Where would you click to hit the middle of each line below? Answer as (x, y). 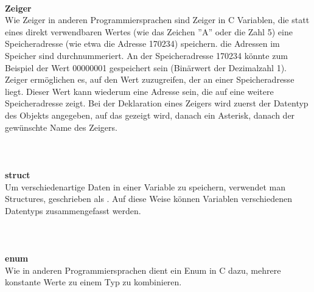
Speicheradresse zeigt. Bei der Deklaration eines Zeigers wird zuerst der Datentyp (157, 103)
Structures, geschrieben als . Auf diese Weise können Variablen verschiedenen (148, 199)
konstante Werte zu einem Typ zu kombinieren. (93, 282)
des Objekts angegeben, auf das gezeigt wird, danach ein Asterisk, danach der (150, 115)
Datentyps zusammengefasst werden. (73, 210)
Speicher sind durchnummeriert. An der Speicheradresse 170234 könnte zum (146, 55)
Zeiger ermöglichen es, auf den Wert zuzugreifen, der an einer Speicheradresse (150, 79)
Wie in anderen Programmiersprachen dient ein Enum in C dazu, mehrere (143, 270)
